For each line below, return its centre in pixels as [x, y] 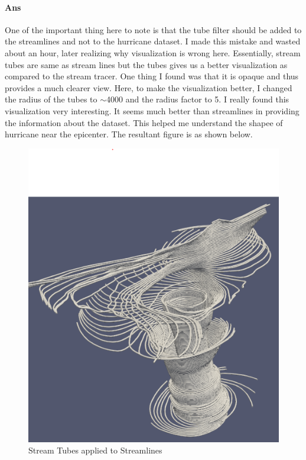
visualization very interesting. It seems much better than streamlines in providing [152, 110]
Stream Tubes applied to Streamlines [95, 450]
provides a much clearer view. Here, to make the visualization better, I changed [149, 87]
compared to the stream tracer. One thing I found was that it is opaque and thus [152, 76]
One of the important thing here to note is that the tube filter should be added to [153, 29]
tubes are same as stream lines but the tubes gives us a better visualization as [146, 64]
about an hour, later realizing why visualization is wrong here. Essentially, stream [153, 52]
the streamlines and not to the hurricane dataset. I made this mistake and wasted [153, 41]
